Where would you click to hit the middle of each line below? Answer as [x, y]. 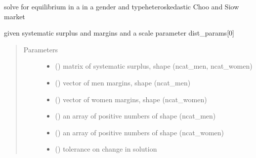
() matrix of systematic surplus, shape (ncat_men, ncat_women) [154, 66]
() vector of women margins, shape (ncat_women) [131, 99]
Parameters [41, 49]
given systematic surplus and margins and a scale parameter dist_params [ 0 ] [119, 33]
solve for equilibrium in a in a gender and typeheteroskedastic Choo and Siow [122, 6]
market [15, 16]
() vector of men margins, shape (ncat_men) [123, 82]
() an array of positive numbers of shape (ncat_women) [139, 132]
